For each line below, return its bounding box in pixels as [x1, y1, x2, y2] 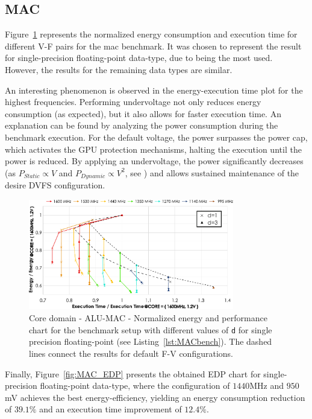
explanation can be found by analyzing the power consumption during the [5, 119, 278, 132]
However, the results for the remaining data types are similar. [5, 63, 232, 75]
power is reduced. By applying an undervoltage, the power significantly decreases [5, 155, 304, 167]
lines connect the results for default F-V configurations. [29, 347, 233, 359]
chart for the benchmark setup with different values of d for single [29, 323, 272, 336]
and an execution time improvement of [39, 403, 182, 415]
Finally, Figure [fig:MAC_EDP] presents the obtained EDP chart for [5, 367, 261, 380]
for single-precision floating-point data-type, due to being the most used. [5, 51, 273, 64]
